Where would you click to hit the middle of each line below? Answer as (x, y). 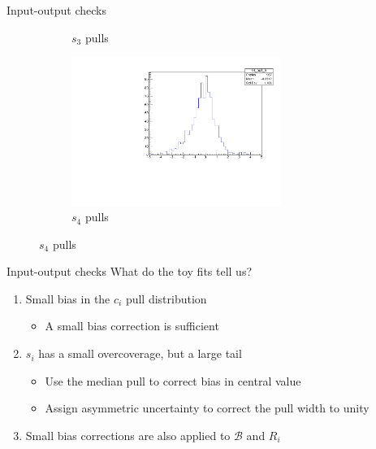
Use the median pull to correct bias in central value (173, 380)
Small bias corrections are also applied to (128, 435)
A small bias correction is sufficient (132, 326)
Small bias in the (68, 298)
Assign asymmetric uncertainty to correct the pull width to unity (207, 408)
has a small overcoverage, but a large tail (140, 353)
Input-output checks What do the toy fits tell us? (130, 271)
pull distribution (166, 298)
